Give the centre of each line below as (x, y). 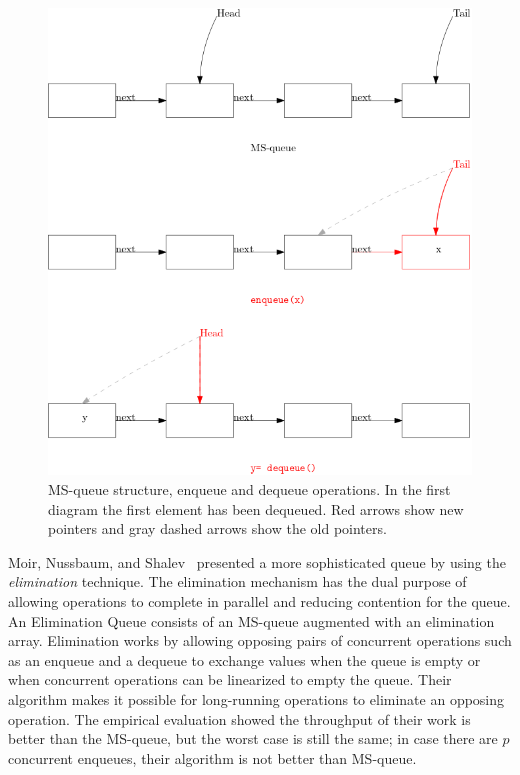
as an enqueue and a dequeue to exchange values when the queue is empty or (244, 659)
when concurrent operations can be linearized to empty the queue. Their (230, 679)
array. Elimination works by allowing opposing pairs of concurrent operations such (260, 640)
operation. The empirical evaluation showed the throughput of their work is (239, 718)
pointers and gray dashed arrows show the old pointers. (217, 528)
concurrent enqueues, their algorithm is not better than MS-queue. (212, 757)
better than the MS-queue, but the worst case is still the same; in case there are (253, 738)
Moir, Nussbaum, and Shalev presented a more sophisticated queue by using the (257, 561)
